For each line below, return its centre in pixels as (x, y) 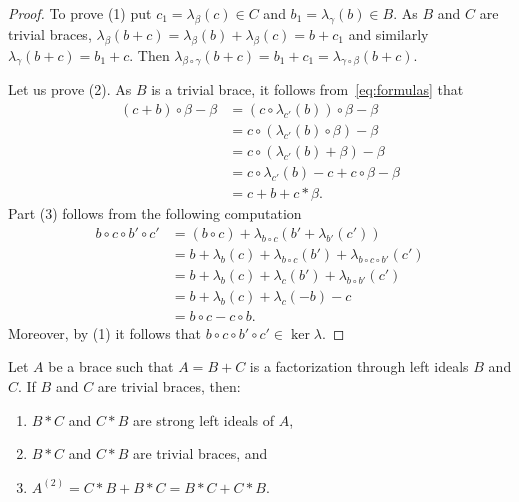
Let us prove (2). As (70, 89)
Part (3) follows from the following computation (155, 213)
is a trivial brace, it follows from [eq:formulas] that (307, 89)
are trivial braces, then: (169, 386)
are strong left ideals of (203, 419)
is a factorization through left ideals (359, 366)
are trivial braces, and (200, 453)
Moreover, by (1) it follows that (105, 332)
